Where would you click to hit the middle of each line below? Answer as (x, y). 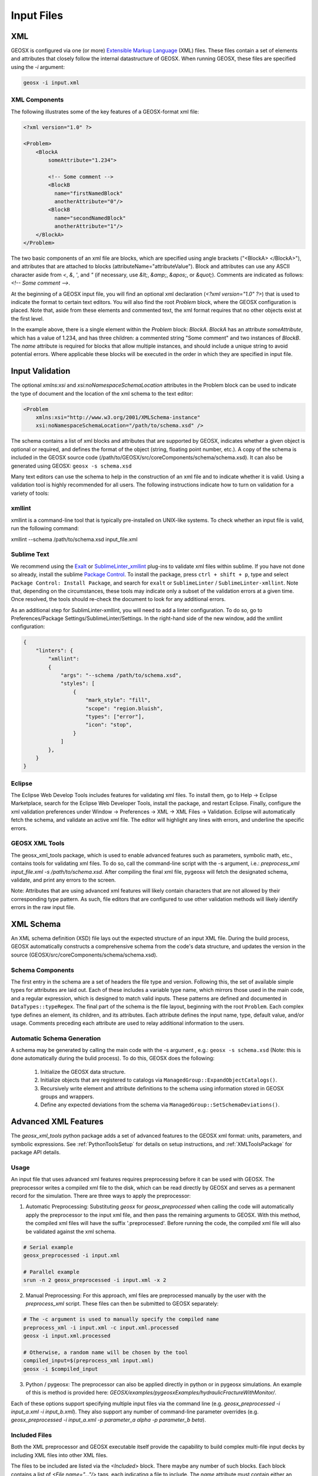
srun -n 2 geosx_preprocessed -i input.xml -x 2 (95, 1280)
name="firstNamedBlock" (88, 193)
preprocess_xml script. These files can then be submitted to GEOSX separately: (122, 1304)
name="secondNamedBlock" (90, 218)
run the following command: (45, 528)
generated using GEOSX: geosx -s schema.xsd (71, 466)
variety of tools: (30, 493)
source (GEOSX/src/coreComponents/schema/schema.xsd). (84, 955)
